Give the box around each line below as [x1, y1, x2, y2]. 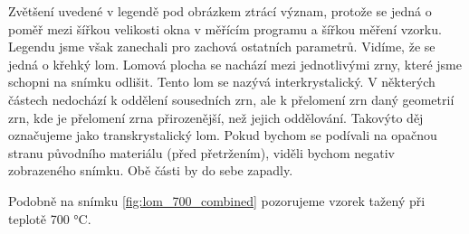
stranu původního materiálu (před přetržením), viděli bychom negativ [8, 143, 395, 162]
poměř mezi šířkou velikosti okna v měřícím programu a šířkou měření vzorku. [8, 19, 442, 38]
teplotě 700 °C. [8, 209, 91, 228]
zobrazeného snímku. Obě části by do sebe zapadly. [8, 161, 293, 180]
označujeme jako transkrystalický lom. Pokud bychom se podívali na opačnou [8, 126, 437, 145]
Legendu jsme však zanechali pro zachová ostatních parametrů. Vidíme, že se [8, 37, 435, 56]
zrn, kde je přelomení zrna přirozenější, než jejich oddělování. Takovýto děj [8, 108, 424, 126]
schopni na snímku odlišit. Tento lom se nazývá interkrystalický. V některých [8, 72, 435, 91]
